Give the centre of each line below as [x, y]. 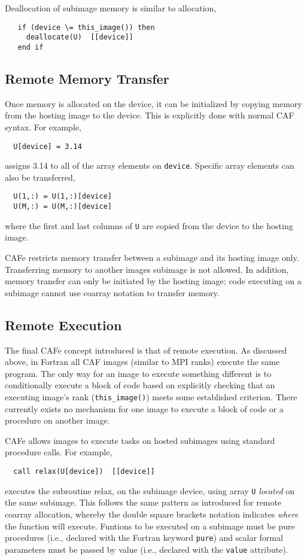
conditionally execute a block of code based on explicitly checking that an [140, 385]
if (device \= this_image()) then [86, 27]
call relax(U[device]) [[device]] [84, 471]
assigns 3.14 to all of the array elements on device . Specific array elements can [150, 165]
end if [31, 47]
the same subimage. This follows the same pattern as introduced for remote [143, 502]
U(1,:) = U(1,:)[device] [63, 197]
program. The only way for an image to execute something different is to [138, 373]
